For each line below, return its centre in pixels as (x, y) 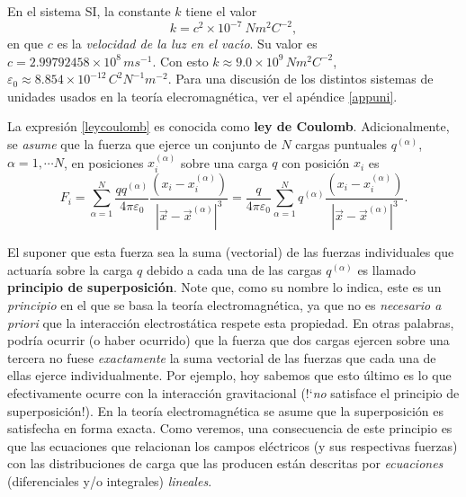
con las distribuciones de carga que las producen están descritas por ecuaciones (225, 463)
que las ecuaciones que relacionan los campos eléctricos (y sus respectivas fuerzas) (233, 445)
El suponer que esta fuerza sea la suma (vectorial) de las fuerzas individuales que (231, 252)
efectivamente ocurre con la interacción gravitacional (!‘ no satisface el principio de (233, 393)
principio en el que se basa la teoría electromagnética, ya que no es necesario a (224, 305)
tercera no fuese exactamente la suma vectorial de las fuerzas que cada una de (222, 357)
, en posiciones (103, 162)
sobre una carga (224, 162)
